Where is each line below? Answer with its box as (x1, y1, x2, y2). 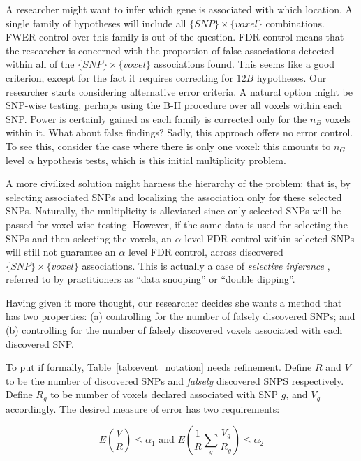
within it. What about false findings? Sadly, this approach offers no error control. (6, 125, 353, 140)
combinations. (265, 15, 325, 30)
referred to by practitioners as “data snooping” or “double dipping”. (6, 272, 295, 286)
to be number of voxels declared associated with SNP (50, 387, 279, 402)
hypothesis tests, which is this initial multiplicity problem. (37, 152, 286, 167)
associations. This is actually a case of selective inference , (82, 258, 330, 272)
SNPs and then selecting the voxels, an (6, 230, 172, 245)
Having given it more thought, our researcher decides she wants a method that (6, 295, 342, 309)
